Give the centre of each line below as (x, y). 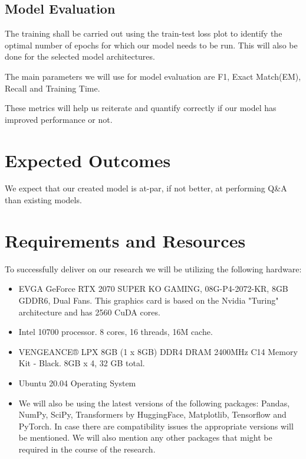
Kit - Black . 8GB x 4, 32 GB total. (82, 363)
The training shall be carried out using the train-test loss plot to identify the (144, 33)
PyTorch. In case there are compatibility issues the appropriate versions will (156, 426)
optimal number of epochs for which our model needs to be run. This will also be (151, 45)
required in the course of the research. (87, 449)
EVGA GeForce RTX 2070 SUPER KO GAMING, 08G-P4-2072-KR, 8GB (153, 289)
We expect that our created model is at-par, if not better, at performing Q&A (146, 188)
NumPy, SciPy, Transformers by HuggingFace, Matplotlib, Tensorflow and (152, 414)
